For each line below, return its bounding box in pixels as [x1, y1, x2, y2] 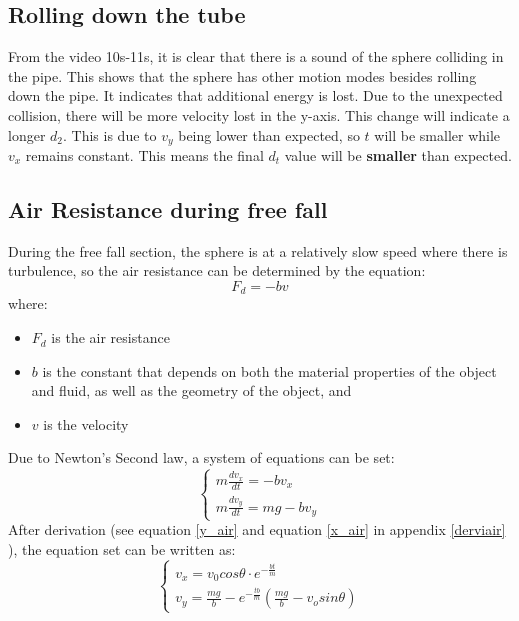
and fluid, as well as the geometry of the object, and [31, 380, 352, 401]
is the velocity [43, 413, 129, 434]
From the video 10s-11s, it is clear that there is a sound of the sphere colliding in [8, 46, 504, 67]
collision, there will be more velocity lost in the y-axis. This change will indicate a [8, 104, 510, 125]
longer [8, 124, 46, 145]
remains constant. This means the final [25, 145, 264, 166]
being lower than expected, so [178, 124, 360, 145]
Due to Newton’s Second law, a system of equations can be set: [8, 447, 395, 468]
